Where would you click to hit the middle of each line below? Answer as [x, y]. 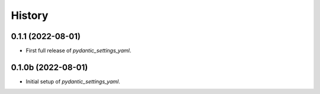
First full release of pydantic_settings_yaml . [79, 51]
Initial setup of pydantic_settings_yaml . [73, 81]
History [30, 15]
